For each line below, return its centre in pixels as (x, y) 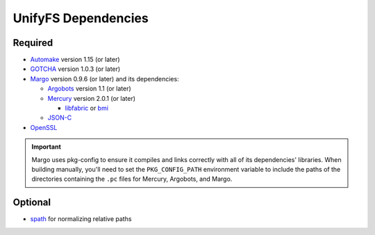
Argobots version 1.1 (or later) (89, 89)
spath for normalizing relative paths (81, 219)
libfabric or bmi (87, 108)
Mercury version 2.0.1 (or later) (91, 98)
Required (33, 43)
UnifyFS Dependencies (81, 18)
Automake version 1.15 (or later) (75, 60)
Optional (32, 203)
